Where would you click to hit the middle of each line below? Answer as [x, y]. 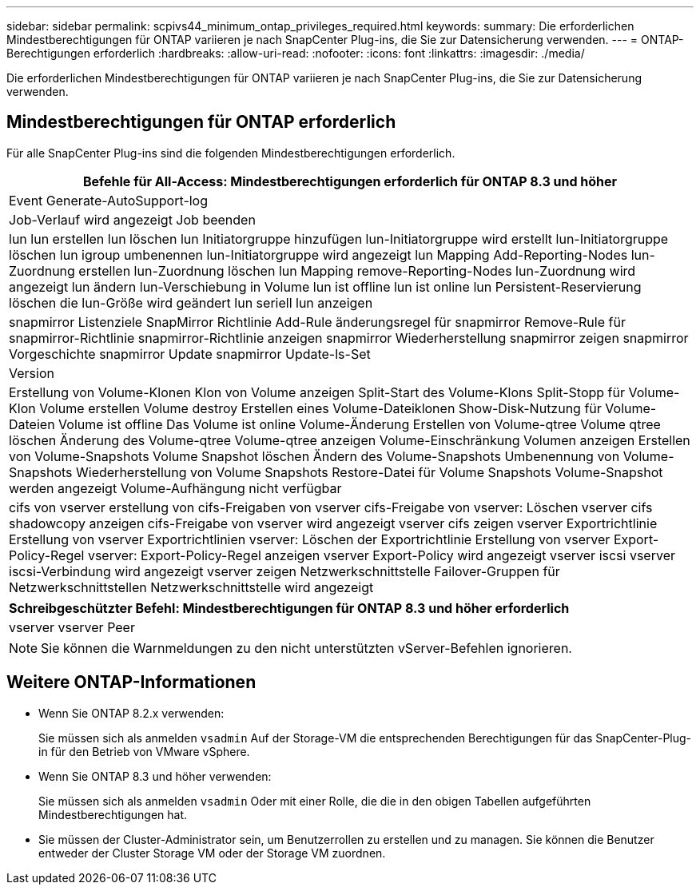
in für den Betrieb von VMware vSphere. [144, 751]
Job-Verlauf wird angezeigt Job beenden [132, 219]
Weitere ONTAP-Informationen [131, 682]
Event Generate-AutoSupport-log [109, 200]
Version [32, 373]
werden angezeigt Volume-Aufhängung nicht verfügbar [175, 488]
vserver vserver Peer [72, 627]
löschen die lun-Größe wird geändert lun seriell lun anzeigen [191, 302]
